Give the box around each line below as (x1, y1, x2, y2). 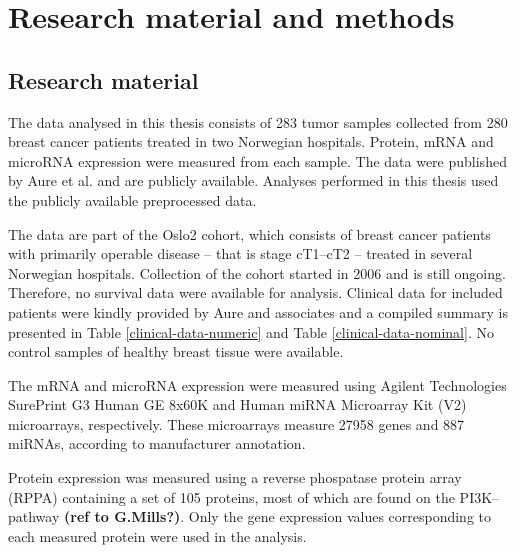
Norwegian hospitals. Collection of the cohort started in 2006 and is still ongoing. (8, 262, 506, 283)
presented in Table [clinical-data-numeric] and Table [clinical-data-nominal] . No (8, 321, 494, 342)
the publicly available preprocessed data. (8, 189, 257, 210)
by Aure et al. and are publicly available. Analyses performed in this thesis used (8, 170, 499, 191)
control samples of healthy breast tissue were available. (8, 341, 344, 362)
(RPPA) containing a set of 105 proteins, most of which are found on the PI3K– (8, 486, 500, 507)
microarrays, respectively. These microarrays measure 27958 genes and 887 (8, 413, 465, 434)
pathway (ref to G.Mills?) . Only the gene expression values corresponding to (8, 506, 492, 527)
